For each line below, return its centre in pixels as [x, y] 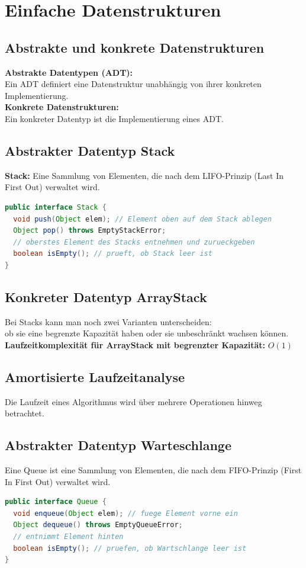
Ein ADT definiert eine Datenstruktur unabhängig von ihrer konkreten [133, 84]
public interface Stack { [56, 207]
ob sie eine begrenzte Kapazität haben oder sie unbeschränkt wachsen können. [147, 333]
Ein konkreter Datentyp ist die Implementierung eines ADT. [114, 118]
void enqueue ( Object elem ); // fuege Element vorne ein [125, 513]
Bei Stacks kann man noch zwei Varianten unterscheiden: [108, 321]
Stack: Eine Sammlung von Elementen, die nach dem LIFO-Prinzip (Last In [144, 175]
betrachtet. [25, 413]
